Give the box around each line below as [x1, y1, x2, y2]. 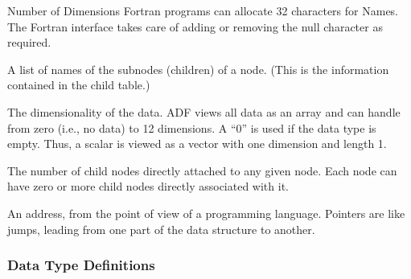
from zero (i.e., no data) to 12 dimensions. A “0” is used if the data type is [7, 119, 376, 136]
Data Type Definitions [7, 255, 155, 275]
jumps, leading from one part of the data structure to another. [7, 220, 315, 237]
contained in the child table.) [7, 76, 150, 93]
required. [7, 34, 51, 51]
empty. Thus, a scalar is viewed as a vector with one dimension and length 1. [7, 135, 387, 152]
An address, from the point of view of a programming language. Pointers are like [7, 204, 405, 221]
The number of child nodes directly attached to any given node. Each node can [7, 162, 397, 178]
